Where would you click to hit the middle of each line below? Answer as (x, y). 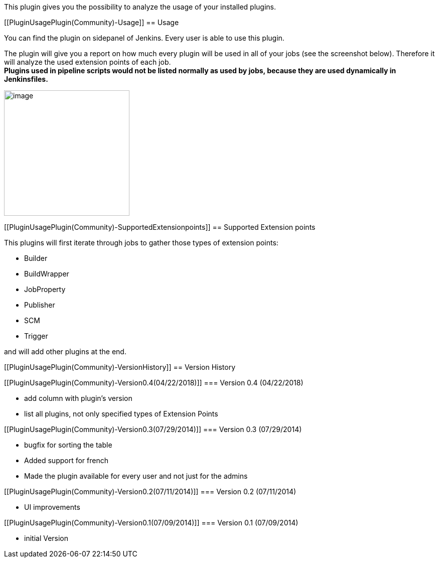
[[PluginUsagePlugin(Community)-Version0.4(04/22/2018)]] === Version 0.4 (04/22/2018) (154, 383)
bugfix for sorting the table (68, 445)
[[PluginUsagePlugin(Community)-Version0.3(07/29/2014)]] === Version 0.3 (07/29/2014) (153, 429)
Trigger (36, 336)
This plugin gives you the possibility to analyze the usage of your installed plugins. (140, 7)
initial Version (46, 538)
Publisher (40, 305)
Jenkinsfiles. (26, 79)
